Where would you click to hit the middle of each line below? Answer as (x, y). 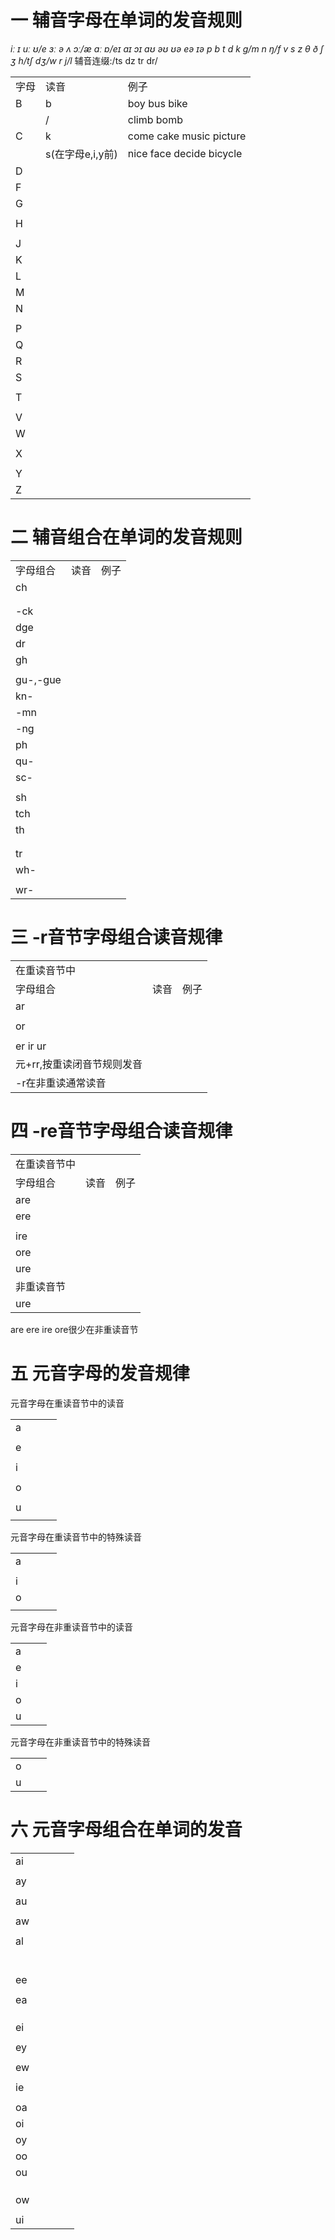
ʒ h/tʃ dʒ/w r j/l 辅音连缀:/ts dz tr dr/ (84, 60)
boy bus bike (157, 103)
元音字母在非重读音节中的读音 (71, 1627)
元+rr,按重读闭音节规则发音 (79, 1064)
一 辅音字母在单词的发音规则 (126, 20)
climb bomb (155, 119)
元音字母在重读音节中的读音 (67, 1403)
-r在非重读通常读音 (61, 1083)
